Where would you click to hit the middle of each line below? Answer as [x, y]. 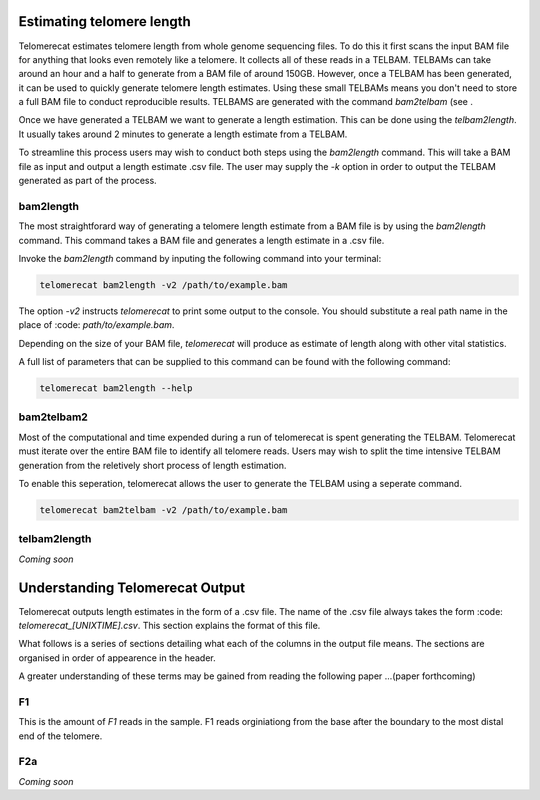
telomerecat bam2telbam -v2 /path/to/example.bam [163, 509]
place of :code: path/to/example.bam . [96, 325]
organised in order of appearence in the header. [117, 657]
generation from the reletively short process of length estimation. [152, 465]
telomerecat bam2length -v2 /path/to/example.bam [163, 284]
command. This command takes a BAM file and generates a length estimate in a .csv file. [201, 240]
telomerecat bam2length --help [116, 388]
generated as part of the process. [87, 181]
